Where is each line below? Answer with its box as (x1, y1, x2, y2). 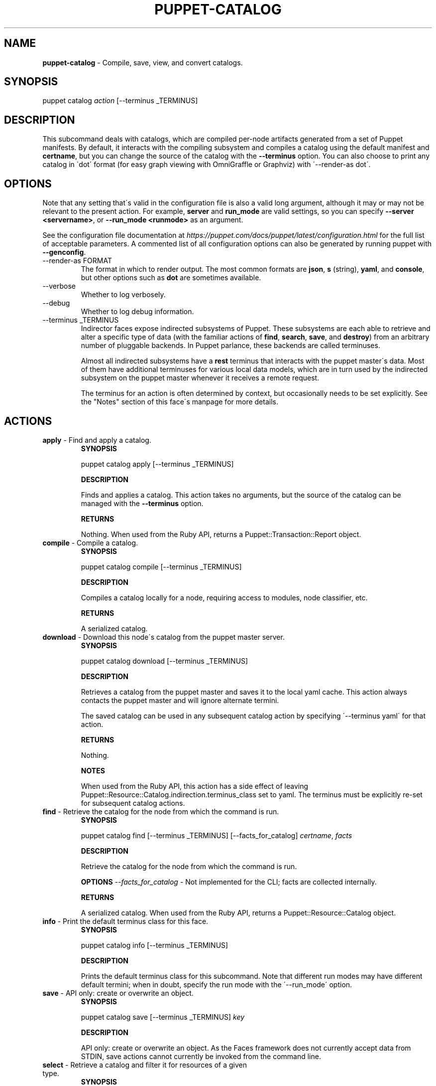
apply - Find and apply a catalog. (42, 435, 151, 444)
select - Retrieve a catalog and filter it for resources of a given (42, 1060, 247, 1069)
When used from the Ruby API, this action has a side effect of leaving (81, 781, 309, 790)
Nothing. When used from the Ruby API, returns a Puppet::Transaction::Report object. (81, 530, 361, 539)
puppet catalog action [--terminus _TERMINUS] (42, 96, 198, 105)
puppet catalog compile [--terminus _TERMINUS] (81, 562, 242, 571)
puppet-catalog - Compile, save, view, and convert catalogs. (42, 58, 243, 67)
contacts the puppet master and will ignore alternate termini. (81, 696, 279, 705)
